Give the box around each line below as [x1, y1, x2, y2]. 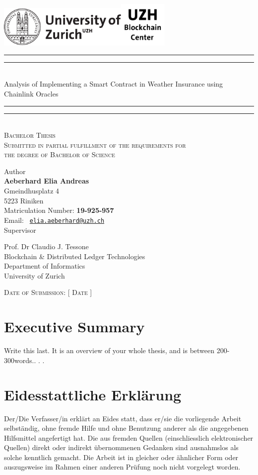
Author [4, 166, 26, 176]
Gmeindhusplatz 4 [4, 186, 60, 196]
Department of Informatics [4, 261, 85, 271]
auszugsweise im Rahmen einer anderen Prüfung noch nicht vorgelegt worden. [4, 462, 241, 472]
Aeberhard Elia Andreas [4, 176, 89, 186]
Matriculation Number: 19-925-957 [4, 205, 114, 215]
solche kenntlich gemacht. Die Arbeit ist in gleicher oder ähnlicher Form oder [4, 452, 239, 462]
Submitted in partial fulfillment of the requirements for [4, 139, 186, 150]
